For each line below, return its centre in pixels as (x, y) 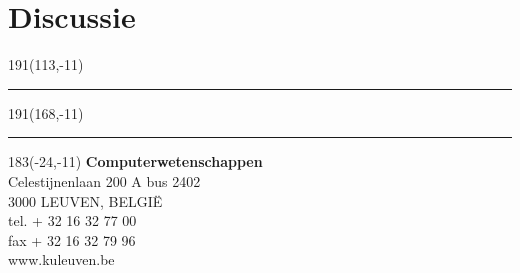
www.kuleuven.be (61, 259)
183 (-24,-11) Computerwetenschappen (135, 161)
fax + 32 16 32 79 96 (72, 239)
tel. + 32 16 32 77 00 (72, 220)
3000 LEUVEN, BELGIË (85, 200)
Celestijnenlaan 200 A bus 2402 (104, 180)
